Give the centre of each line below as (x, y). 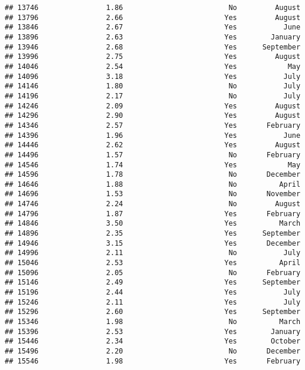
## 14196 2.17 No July (153, 96)
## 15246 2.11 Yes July (153, 302)
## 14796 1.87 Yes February (153, 214)
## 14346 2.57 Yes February (153, 125)
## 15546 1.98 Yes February (153, 361)
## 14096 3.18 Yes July (153, 76)
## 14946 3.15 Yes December (153, 243)
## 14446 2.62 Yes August (153, 145)
